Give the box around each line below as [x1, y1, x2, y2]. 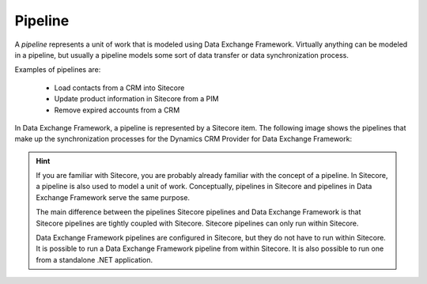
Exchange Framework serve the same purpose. [36, 192, 190, 202]
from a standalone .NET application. [36, 255, 153, 264]
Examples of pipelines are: [14, 65, 101, 74]
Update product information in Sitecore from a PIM [54, 94, 219, 104]
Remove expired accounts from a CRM [54, 105, 180, 115]
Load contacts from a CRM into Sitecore [54, 83, 185, 93]
